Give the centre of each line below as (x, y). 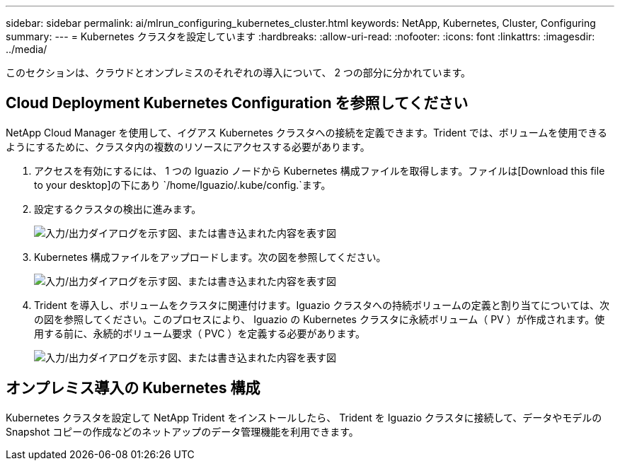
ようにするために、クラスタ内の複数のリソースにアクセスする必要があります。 (188, 146)
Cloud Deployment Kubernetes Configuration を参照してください (237, 103)
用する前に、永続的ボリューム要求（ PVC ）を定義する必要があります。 (200, 333)
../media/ (27, 49)
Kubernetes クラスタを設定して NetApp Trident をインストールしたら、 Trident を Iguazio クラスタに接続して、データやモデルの (304, 417)
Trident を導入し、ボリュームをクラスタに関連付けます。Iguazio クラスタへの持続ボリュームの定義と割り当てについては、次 (322, 305)
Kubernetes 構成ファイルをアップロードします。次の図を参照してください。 (210, 257)
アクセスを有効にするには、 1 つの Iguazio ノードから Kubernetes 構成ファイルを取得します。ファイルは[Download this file (320, 170)
